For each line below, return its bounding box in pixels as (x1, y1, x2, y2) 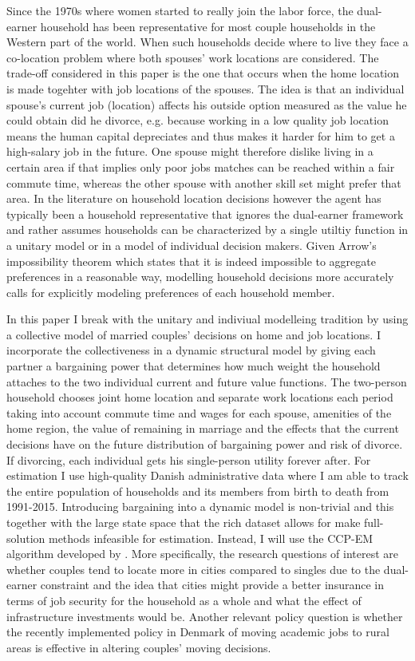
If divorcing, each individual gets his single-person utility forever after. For (6, 451, 371, 468)
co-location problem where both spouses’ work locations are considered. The (6, 49, 379, 65)
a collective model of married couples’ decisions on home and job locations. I (6, 326, 381, 342)
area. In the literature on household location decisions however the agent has (6, 190, 381, 207)
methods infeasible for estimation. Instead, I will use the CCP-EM (48, 529, 373, 546)
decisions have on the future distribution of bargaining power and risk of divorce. (6, 436, 403, 453)
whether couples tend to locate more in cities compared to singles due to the (6, 560, 381, 577)
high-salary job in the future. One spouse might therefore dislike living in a (6, 143, 373, 160)
